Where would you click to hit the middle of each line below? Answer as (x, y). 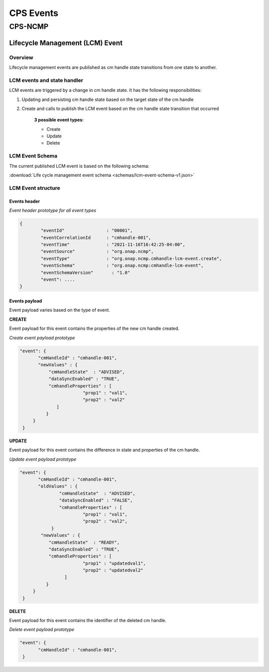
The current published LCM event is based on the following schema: (79, 166)
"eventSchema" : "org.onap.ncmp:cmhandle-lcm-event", (122, 266)
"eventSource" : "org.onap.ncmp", (97, 252)
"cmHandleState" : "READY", (84, 542)
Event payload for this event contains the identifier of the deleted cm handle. (88, 621)
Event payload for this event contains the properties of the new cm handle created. (94, 329)
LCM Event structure (35, 188)
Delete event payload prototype (42, 630)
